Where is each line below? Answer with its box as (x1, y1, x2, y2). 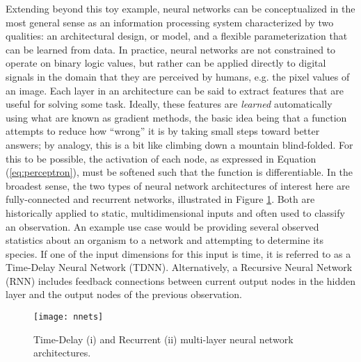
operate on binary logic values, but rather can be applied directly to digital (6, 56, 326, 70)
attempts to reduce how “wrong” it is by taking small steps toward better (6, 124, 320, 138)
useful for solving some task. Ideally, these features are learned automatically (6, 97, 332, 111)
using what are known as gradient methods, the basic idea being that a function (6, 110, 347, 124)
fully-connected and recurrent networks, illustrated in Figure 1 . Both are (6, 192, 315, 206)
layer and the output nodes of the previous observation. (6, 287, 242, 302)
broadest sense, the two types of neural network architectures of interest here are (6, 178, 350, 192)
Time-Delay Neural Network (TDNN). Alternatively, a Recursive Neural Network (6, 260, 353, 274)
